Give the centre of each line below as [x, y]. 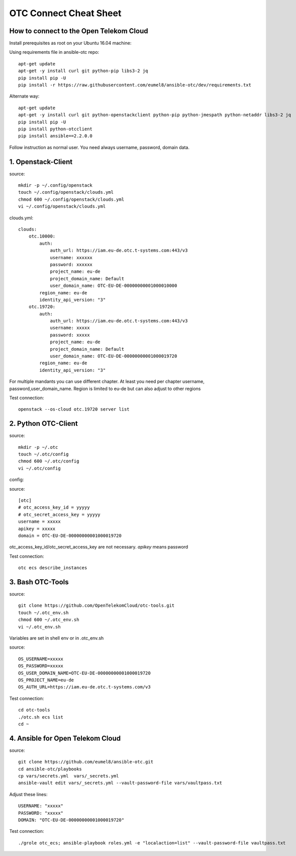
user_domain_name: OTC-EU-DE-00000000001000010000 [114, 286]
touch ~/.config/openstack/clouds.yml [66, 192]
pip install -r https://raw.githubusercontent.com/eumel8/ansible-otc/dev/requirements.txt [135, 85]
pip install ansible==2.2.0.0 [56, 136]
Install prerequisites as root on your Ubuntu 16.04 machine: [70, 43]
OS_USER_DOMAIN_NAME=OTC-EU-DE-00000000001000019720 [84, 673]
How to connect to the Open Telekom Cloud [79, 31]
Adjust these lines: [28, 794]
